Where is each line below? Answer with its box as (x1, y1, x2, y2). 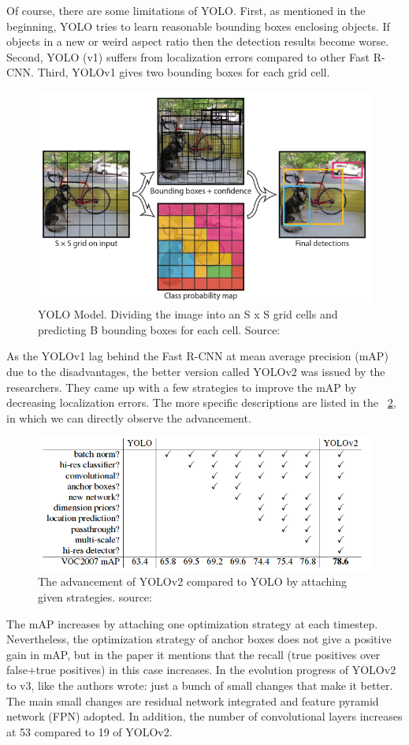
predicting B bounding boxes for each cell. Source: (38, 321, 281, 337)
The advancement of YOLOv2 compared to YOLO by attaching (38, 573, 348, 590)
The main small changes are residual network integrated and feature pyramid (6, 692, 379, 709)
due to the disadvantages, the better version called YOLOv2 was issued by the (6, 363, 385, 379)
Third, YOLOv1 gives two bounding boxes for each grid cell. (37, 64, 330, 80)
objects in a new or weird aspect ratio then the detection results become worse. (6, 33, 389, 50)
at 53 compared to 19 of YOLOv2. (6, 723, 173, 739)
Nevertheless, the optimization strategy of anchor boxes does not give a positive (6, 631, 392, 647)
